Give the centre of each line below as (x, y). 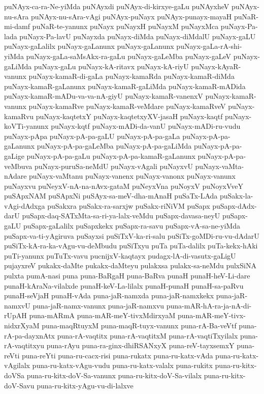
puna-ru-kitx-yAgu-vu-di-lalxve (85, 385)
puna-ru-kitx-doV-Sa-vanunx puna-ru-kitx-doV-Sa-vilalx (114, 375)
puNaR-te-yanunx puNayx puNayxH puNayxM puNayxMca (125, 26)
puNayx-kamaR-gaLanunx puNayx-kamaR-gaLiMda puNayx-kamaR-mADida (125, 86)
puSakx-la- (237, 196)
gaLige (14, 156)
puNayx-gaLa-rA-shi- (209, 46)
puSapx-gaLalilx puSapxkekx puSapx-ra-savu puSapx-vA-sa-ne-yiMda (131, 226)
